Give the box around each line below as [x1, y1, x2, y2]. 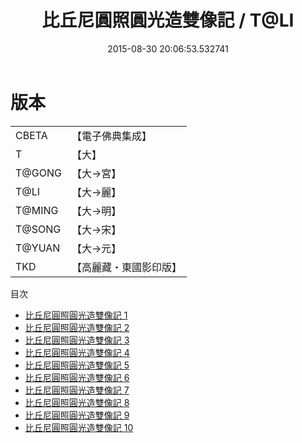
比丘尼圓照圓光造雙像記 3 [24, 334, 130, 346]
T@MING [15, 203, 59, 217]
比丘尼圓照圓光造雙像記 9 [24, 409, 130, 421]
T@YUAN [15, 241, 61, 255]
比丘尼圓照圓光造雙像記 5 [24, 359, 130, 371]
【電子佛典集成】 [71, 129, 152, 143]
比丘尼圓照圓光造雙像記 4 [24, 346, 130, 358]
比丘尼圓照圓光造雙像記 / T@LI [41, 9, 295, 32]
